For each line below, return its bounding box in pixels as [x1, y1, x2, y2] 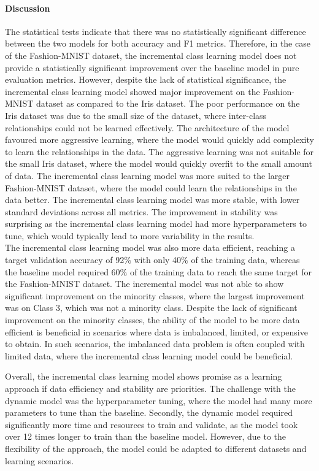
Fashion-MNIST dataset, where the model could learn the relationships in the [5, 181, 297, 194]
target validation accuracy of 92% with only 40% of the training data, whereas [5, 253, 300, 266]
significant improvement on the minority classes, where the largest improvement [5, 289, 305, 302]
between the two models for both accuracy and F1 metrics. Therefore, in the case [5, 37, 310, 50]
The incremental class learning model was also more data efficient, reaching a [5, 241, 295, 254]
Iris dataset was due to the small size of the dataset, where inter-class [5, 109, 267, 121]
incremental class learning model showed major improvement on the [5, 85, 260, 98]
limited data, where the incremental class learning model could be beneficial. [5, 349, 293, 362]
